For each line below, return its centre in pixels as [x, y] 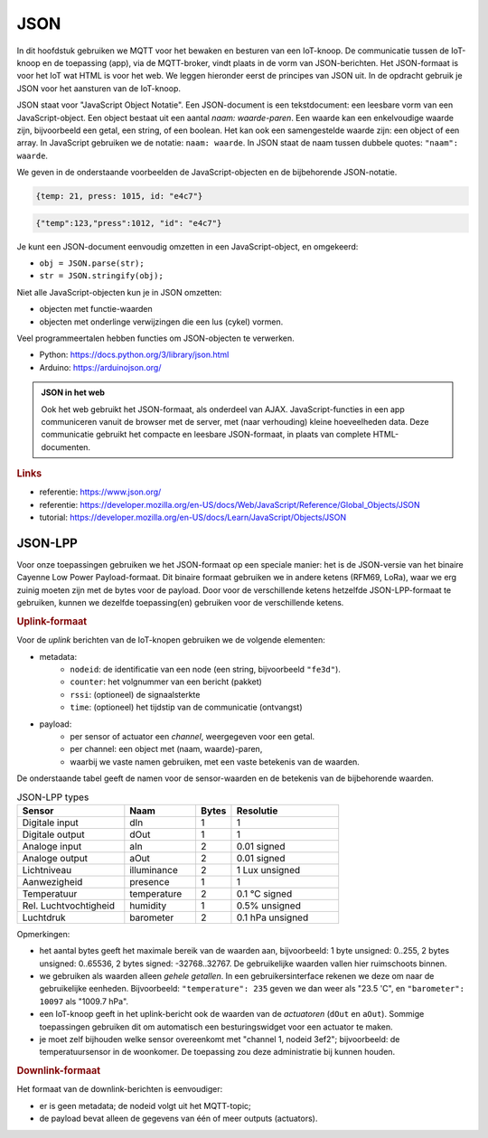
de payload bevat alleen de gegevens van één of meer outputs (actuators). [178, 1119]
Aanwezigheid [52, 881]
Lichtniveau [47, 870]
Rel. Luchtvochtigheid [69, 906]
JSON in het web [73, 392]
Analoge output [55, 858]
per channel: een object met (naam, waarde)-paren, [166, 749]
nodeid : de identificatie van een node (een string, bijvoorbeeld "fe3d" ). [205, 670]
